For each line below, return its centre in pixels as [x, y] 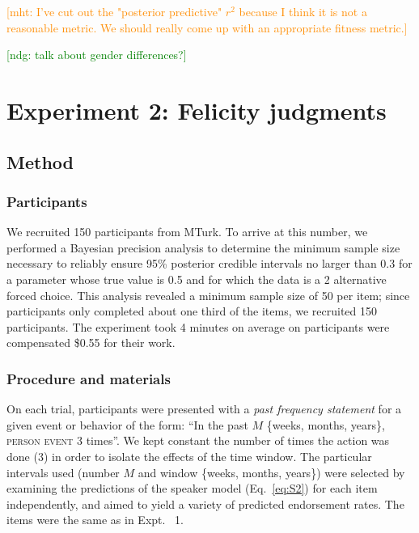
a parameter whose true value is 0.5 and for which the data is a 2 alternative [197, 279]
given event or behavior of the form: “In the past [127, 424]
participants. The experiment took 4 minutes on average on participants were [198, 326]
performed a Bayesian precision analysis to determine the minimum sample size [203, 247]
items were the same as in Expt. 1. [95, 520]
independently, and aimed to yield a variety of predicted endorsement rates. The [205, 503]
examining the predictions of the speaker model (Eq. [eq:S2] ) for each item [192, 488]
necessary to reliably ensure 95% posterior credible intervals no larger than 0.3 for [209, 263]
